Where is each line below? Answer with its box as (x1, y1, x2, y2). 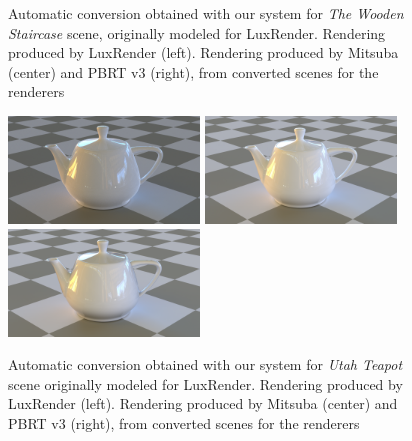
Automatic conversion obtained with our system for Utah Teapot (8, 354, 403, 375)
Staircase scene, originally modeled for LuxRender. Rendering (8, 22, 386, 43)
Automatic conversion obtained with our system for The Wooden (8, 3, 404, 23)
